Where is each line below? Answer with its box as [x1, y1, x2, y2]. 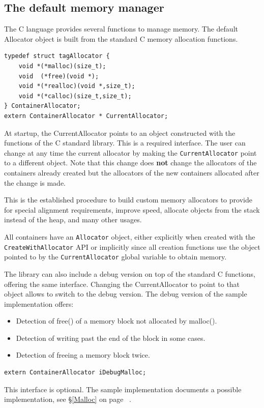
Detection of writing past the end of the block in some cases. [16, 332, 206, 343]
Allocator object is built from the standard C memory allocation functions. [4, 33, 238, 44]
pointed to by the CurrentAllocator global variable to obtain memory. [4, 251, 227, 262]
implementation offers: [4, 298, 74, 309]
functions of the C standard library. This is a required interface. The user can [4, 137, 246, 148]
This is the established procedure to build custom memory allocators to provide [4, 194, 252, 205]
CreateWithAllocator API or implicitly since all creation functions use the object [4, 241, 260, 252]
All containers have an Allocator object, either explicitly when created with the [4, 231, 255, 242]
